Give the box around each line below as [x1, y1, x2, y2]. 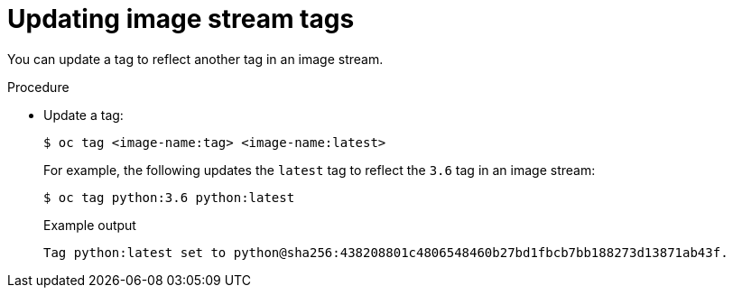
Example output [43, 217, 136, 233]
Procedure [7, 78, 70, 95]
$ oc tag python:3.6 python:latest [43, 189, 295, 205]
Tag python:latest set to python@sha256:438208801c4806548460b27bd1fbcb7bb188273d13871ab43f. [43, 244, 728, 260]
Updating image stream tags [7, 4, 355, 34]
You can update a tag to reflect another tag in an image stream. [7, 51, 384, 67]
